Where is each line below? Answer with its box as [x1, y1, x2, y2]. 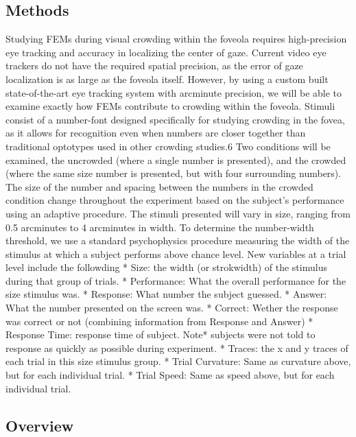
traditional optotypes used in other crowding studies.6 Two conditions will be [5, 139, 331, 153]
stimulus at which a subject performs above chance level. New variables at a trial [5, 246, 346, 261]
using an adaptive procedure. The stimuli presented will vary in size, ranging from [5, 206, 351, 220]
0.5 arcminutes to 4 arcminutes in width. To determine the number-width [5, 220, 314, 234]
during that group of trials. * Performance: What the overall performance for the [5, 273, 346, 287]
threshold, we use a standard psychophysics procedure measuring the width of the [5, 233, 350, 248]
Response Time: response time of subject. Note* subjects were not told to [5, 327, 316, 342]
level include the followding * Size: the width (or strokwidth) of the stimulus [5, 260, 327, 274]
